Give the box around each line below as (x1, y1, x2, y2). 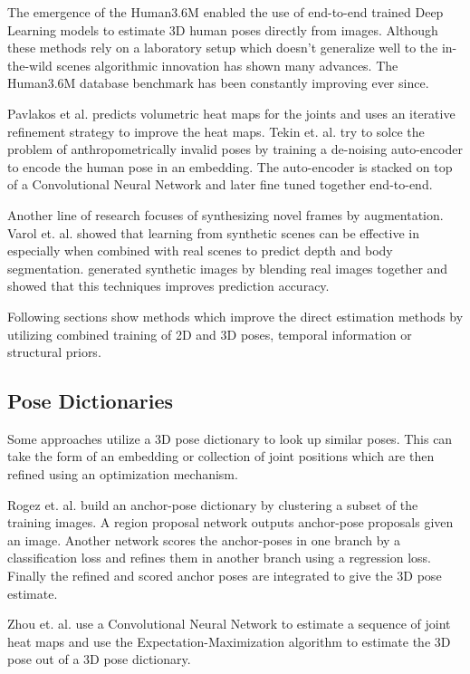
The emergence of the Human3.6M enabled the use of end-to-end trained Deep (7, 3, 444, 21)
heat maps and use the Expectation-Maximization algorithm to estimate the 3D (7, 631, 451, 650)
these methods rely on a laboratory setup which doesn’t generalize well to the (7, 38, 438, 57)
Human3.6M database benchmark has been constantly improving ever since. (7, 73, 429, 92)
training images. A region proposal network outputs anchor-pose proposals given (7, 513, 454, 532)
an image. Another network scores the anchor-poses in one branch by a (7, 530, 401, 549)
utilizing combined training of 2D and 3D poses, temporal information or (7, 324, 412, 343)
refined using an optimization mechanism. (7, 465, 238, 484)
